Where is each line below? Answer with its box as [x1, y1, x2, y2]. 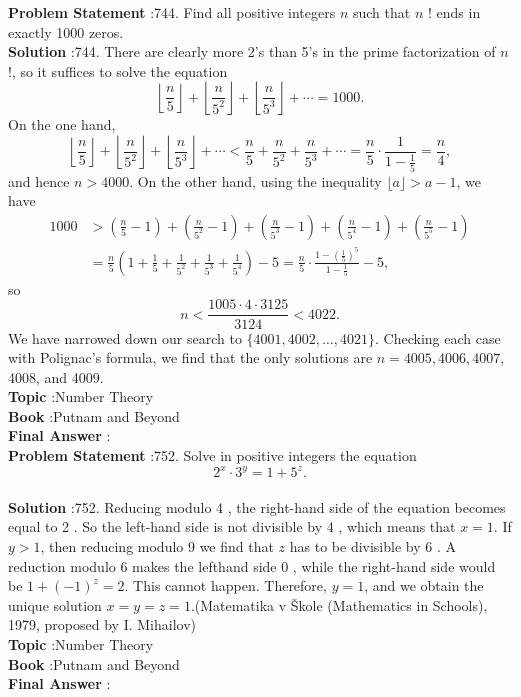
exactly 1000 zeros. [8, 21, 124, 42]
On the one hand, [8, 114, 116, 135]
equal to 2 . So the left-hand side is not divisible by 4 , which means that [8, 516, 456, 537]
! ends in [427, 2, 481, 22]
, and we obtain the [364, 575, 484, 596]
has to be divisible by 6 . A [289, 535, 456, 556]
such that [352, 2, 411, 22]
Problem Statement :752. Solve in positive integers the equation [8, 445, 417, 466]
